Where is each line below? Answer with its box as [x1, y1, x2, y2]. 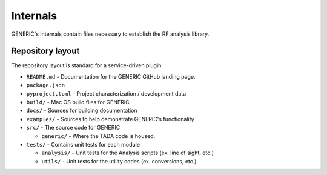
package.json [26, 82, 65, 89]
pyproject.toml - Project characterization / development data [26, 90, 187, 97]
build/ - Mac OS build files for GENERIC [26, 99, 130, 106]
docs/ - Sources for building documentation [26, 107, 137, 114]
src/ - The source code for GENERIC [26, 124, 121, 131]
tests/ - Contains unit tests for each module [26, 140, 140, 148]
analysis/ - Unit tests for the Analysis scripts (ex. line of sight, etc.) [41, 149, 214, 157]
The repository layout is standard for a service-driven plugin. [11, 62, 163, 69]
